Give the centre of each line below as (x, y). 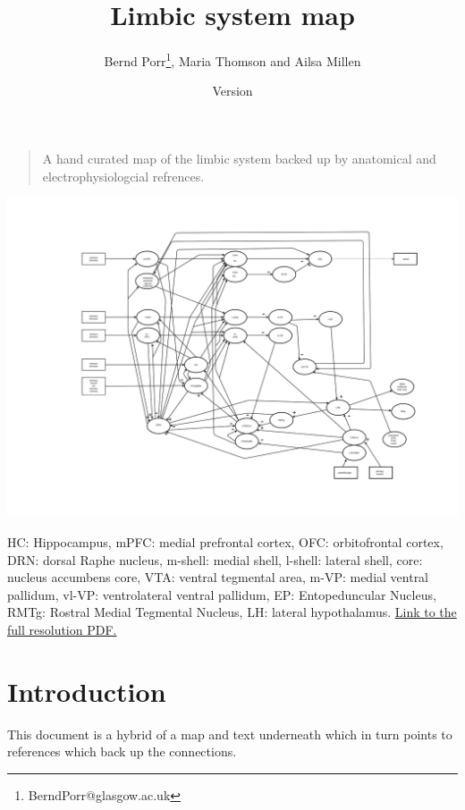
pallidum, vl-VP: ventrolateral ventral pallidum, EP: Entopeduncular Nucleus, (222, 594)
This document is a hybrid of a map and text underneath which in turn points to (230, 734)
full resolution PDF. (62, 630)
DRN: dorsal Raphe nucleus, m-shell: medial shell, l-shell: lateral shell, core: (215, 559)
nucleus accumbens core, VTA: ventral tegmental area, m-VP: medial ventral (218, 577)
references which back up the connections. (122, 751)
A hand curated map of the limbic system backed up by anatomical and (239, 158)
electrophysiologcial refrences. (123, 176)
